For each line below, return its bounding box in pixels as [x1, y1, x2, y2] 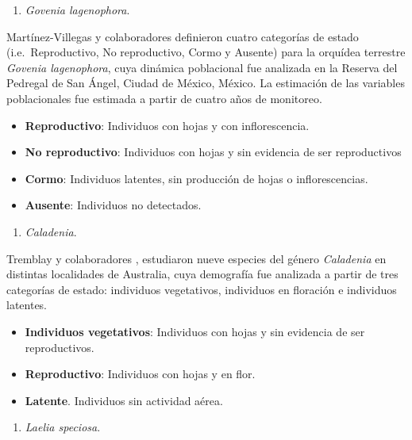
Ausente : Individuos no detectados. [25, 197, 202, 213]
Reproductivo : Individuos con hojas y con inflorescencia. [25, 117, 310, 133]
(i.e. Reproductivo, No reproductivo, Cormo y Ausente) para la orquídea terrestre [6, 44, 406, 60]
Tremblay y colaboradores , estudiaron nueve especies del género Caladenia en [6, 250, 387, 266]
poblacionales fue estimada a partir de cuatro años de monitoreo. [6, 90, 322, 106]
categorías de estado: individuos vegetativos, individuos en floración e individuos [6, 281, 397, 297]
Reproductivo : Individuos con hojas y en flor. [25, 365, 256, 382]
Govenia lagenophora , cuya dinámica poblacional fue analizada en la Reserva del [6, 59, 398, 75]
